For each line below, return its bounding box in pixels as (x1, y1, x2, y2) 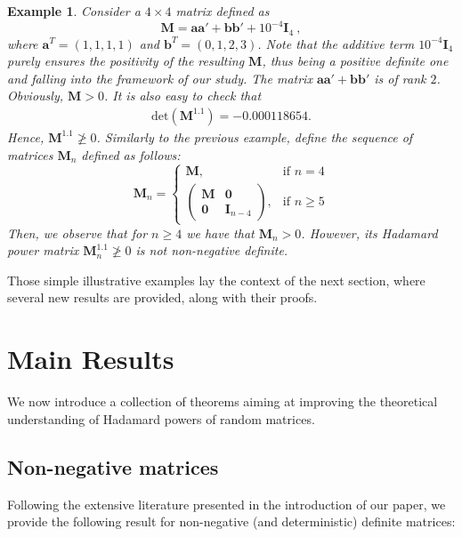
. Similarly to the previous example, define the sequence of (96, 127, 413, 146)
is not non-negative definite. (135, 241, 288, 260)
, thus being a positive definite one (262, 52, 449, 70)
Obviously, (7, 86, 63, 105)
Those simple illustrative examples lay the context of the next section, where (7, 270, 426, 289)
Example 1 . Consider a (7, 2, 141, 20)
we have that (186, 223, 255, 242)
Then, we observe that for (7, 223, 148, 242)
